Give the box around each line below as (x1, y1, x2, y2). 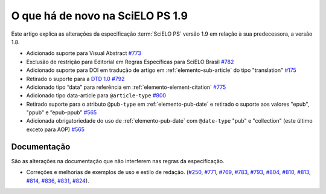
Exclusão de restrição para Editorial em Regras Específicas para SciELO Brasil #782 (26, 58, 234, 65)
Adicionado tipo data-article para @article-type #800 (26, 92, 166, 99)
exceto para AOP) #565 (26, 126, 85, 133)
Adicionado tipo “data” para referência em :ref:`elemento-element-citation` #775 (26, 83, 226, 91)
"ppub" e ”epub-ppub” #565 (26, 109, 97, 116)
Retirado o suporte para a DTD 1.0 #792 (26, 75, 125, 82)
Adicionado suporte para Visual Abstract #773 (26, 50, 141, 57)
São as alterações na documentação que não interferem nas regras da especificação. (11, 157, 225, 164)
